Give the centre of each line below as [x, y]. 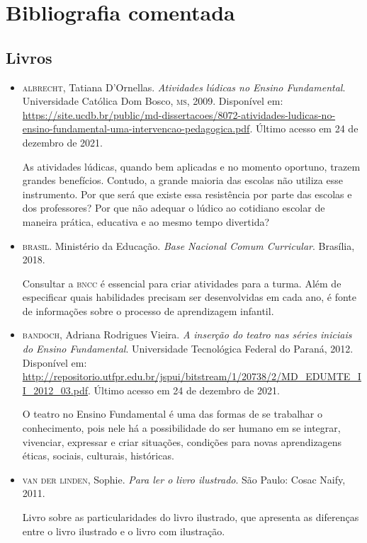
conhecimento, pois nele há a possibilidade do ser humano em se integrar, [181, 428]
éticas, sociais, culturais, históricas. [98, 456]
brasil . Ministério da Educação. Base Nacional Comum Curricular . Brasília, [188, 245]
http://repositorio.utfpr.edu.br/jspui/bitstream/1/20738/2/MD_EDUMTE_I [192, 376]
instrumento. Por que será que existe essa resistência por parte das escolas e [187, 194]
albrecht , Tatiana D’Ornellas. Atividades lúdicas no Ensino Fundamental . [184, 87]
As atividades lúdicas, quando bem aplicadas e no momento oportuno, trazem [191, 166]
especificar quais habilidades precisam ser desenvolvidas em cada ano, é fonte [189, 297]
